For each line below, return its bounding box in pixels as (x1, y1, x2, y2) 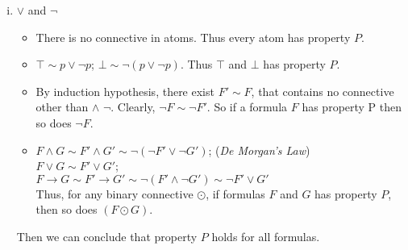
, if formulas (206, 185, 265, 202)
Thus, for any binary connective (35, 185, 194, 202)
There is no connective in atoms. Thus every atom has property (35, 28, 351, 45)
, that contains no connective (251, 82, 394, 99)
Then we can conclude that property (16, 227, 198, 244)
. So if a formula (206, 98, 288, 115)
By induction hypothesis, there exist (35, 82, 214, 99)
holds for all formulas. (211, 227, 320, 244)
